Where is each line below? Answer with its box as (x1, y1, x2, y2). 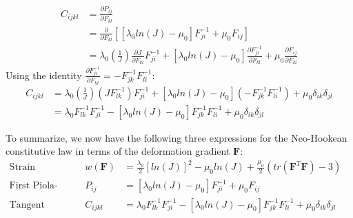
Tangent (9, 199, 45, 210)
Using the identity (6, 67, 82, 82)
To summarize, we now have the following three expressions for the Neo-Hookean (6, 130, 347, 144)
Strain (9, 162, 35, 173)
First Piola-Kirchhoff (9, 181, 58, 191)
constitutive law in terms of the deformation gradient (6, 144, 230, 158)
